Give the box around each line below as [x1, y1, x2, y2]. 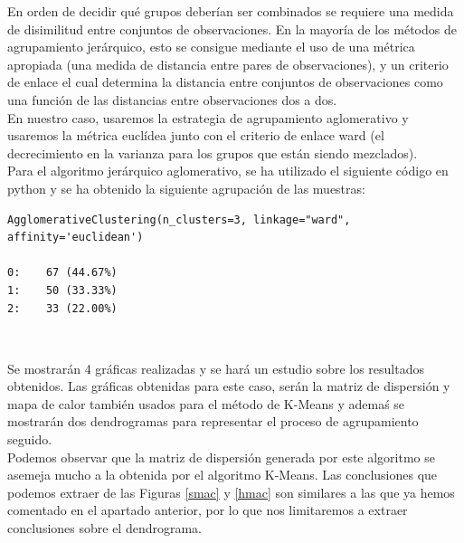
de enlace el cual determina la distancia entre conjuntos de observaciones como [7, 72, 443, 91]
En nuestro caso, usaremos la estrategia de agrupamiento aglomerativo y [7, 108, 409, 127]
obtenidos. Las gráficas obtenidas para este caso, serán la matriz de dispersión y [7, 376, 450, 395]
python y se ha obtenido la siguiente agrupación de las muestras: [7, 178, 365, 197]
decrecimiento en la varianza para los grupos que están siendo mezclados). [7, 143, 418, 162]
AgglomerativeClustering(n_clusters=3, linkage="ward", [7, 213, 351, 226]
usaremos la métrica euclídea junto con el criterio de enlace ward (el [7, 126, 384, 145]
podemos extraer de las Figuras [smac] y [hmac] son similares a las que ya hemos [7, 482, 455, 501]
